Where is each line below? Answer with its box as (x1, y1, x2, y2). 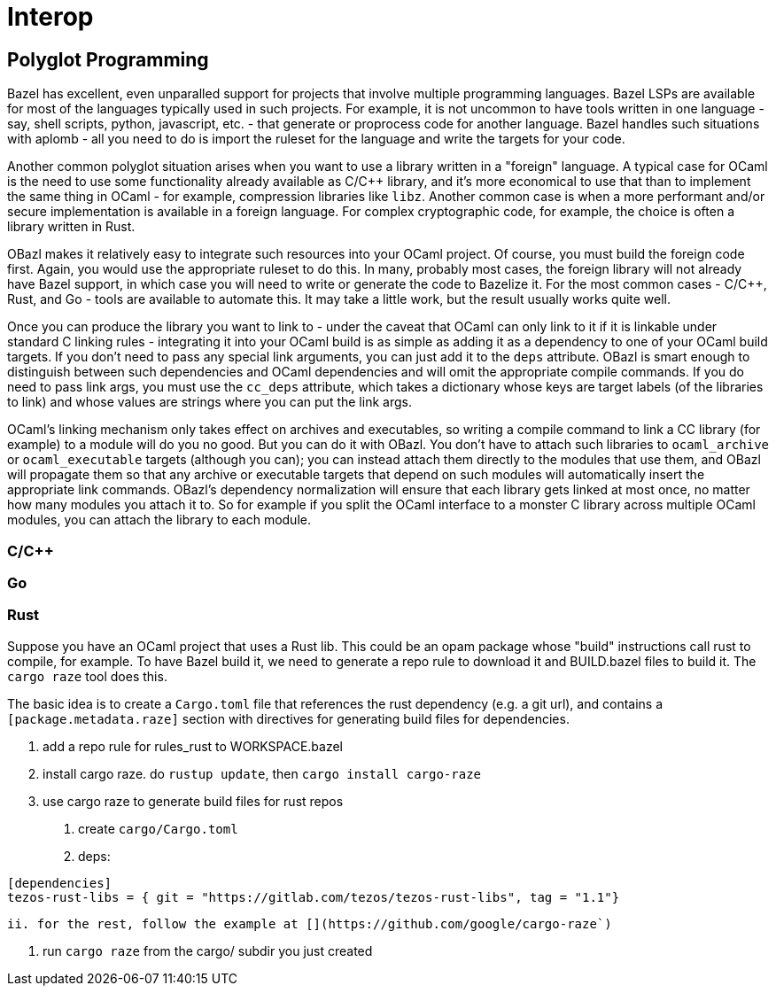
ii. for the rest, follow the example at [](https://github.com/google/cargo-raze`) (7, 916, 612, 931)
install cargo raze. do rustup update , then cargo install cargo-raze (43, 765, 482, 781)
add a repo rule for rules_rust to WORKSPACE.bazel (43, 738, 344, 754)
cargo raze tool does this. (7, 668, 167, 684)
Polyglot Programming (7, 48, 209, 71)
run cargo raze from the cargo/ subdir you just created (43, 943, 373, 958)
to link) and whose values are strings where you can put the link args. (7, 394, 412, 410)
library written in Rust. (7, 219, 136, 235)
